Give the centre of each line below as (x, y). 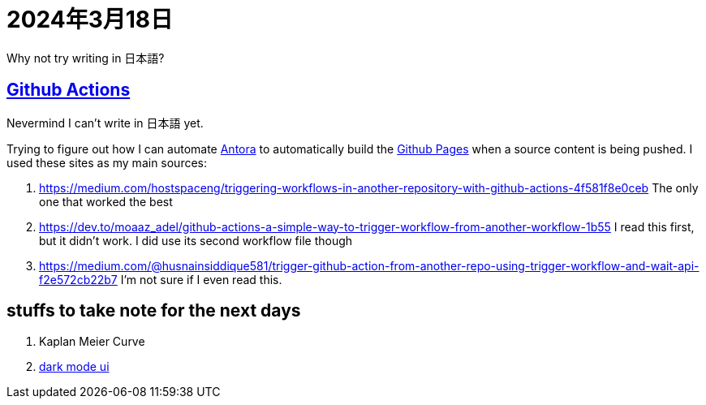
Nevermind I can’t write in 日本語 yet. (105, 123)
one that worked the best (106, 201)
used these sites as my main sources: (107, 162)
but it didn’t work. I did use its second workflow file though (196, 240)
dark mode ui (74, 367)
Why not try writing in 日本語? (86, 58)
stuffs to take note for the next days (154, 311)
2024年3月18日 (90, 19)
